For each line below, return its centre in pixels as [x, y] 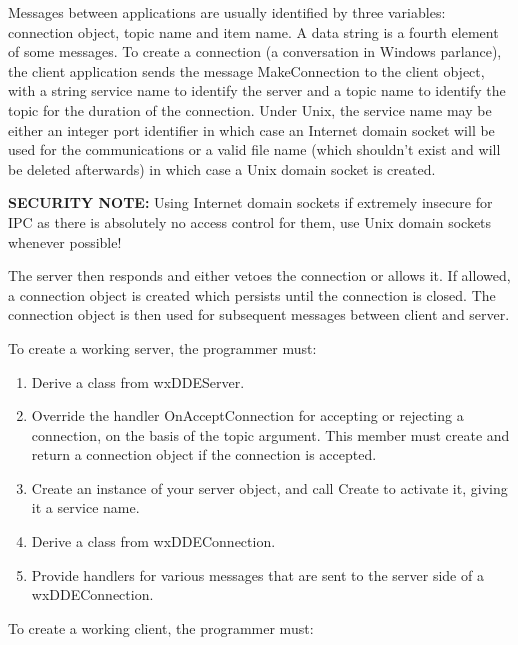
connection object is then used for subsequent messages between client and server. [259, 314]
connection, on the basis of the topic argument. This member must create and [270, 434]
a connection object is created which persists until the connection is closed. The [252, 294]
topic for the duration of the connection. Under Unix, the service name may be [250, 109]
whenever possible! [65, 241]
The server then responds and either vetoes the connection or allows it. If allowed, [259, 275]
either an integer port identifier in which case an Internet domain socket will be [251, 129]
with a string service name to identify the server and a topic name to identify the [257, 90]
